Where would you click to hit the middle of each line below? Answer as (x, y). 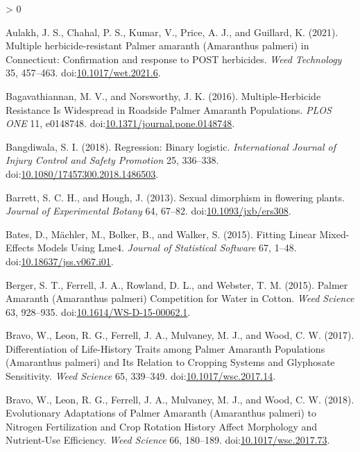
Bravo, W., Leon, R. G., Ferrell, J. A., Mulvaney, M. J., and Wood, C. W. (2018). (180, 399)
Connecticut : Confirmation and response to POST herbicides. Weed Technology (174, 59)
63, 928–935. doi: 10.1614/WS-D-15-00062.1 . (98, 311)
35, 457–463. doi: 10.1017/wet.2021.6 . (83, 73)
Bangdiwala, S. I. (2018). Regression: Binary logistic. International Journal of (171, 146)
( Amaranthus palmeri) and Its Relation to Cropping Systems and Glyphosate (170, 362)
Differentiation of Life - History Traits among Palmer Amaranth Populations (165, 348)
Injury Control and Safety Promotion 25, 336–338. (112, 160)
